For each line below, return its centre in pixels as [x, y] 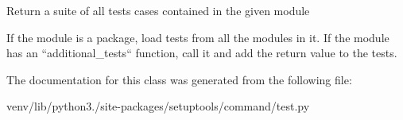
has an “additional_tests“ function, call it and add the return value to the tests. [202, 53]
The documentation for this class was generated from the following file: [179, 79]
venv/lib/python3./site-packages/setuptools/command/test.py [158, 106]
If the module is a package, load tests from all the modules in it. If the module [198, 37]
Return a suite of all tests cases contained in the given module [158, 10]
